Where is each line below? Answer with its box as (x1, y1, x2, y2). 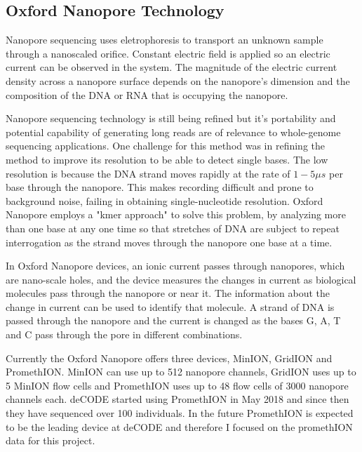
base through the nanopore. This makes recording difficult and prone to (6, 180, 314, 194)
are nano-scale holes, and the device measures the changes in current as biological (6, 272, 356, 286)
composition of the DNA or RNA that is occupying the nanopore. (6, 87, 288, 102)
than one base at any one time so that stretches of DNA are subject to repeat (6, 220, 340, 235)
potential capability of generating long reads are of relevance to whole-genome (6, 124, 341, 139)
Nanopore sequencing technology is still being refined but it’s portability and (6, 111, 336, 126)
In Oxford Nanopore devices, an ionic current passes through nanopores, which (6, 258, 345, 273)
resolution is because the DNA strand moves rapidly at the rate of (6, 166, 290, 180)
